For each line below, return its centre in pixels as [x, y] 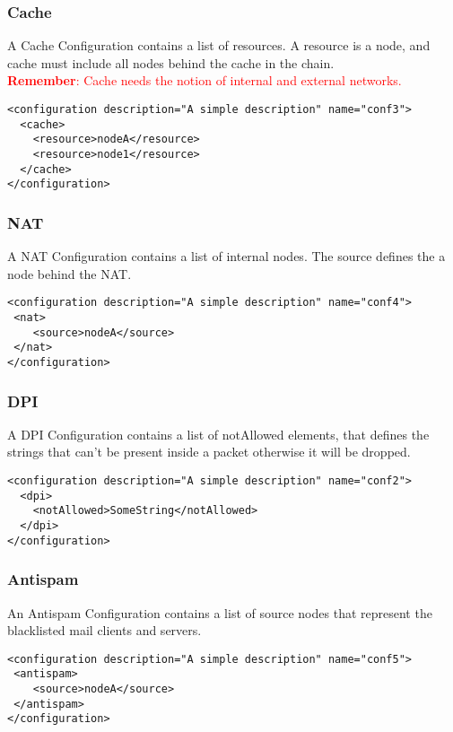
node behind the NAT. [70, 273]
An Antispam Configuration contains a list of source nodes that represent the [220, 612]
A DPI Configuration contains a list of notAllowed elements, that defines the [218, 434]
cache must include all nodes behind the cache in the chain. [171, 62]
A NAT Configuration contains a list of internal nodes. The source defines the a [226, 256]
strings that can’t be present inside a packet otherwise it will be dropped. [209, 452]
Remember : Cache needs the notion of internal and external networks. [205, 80]
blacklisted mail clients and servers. [105, 630]
